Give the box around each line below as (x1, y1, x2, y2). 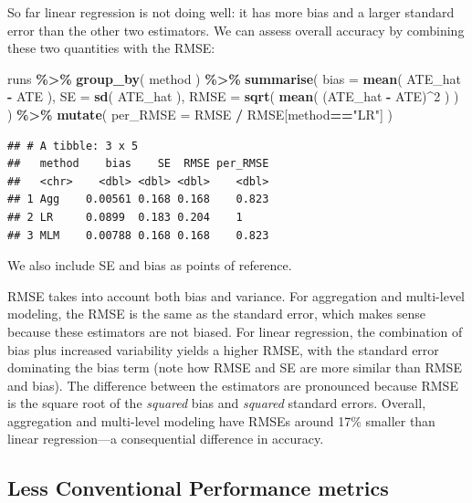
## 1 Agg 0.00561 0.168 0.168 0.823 (7, 193, 269, 206)
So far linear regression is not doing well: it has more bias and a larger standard (7, 3, 455, 21)
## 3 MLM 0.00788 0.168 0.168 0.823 (7, 228, 269, 242)
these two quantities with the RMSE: (7, 38, 215, 58)
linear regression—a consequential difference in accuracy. (7, 429, 324, 448)
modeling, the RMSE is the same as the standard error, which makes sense (7, 304, 425, 323)
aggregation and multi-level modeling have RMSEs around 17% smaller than (7, 411, 435, 430)
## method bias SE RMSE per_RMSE (7, 157, 269, 171)
